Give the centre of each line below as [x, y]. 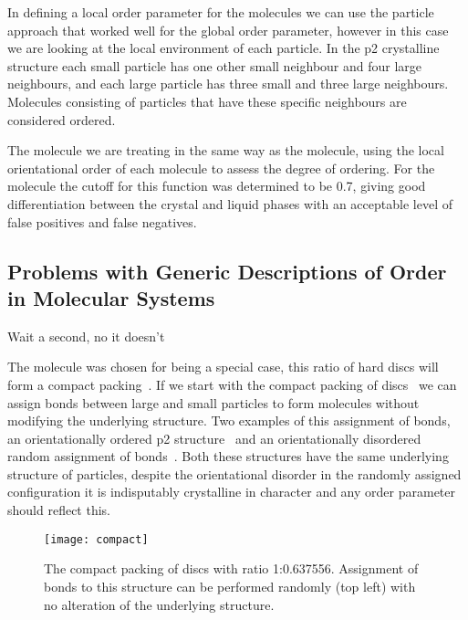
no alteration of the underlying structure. [159, 604]
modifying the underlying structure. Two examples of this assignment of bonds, [229, 420]
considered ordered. [62, 119]
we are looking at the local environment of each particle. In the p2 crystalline [224, 48]
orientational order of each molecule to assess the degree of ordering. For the [221, 168]
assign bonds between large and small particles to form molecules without [213, 402]
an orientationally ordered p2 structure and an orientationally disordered [214, 438]
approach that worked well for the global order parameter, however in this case [228, 30]
